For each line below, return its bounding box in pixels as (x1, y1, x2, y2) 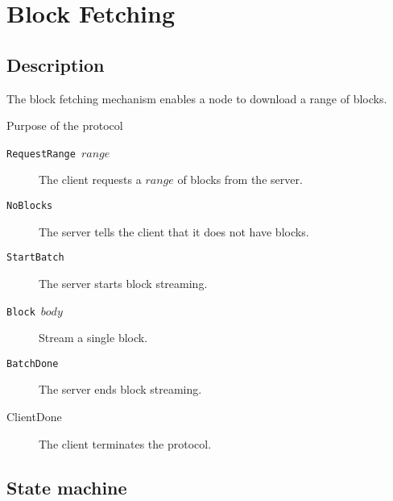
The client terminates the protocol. (39, 435, 212, 452)
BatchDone (6, 357, 59, 369)
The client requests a (39, 171, 142, 188)
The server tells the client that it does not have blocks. (39, 223, 309, 240)
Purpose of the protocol (6, 117, 123, 134)
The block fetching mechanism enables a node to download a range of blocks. (6, 90, 387, 106)
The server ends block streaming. (39, 381, 202, 398)
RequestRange (6, 148, 76, 160)
